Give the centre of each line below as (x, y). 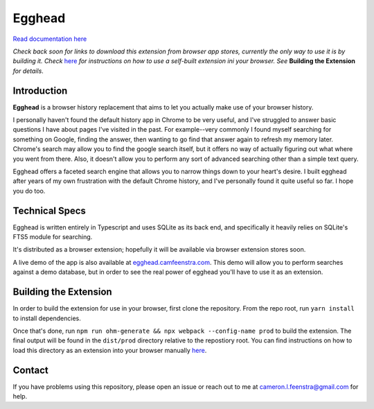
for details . (28, 71)
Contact (30, 370)
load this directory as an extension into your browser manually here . (110, 350)
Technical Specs (50, 210)
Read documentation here (50, 39)
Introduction (40, 90)
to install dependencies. (47, 318)
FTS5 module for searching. (53, 237)
